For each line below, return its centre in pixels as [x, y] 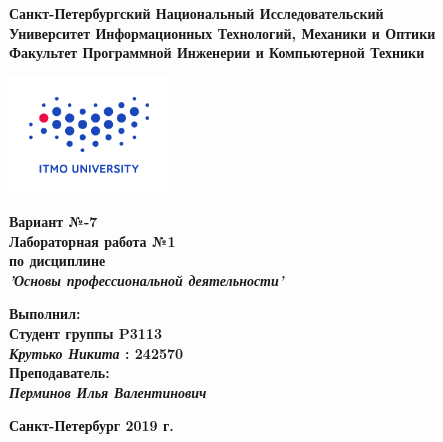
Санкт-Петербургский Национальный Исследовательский [196, 13]
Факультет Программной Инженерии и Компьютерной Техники [217, 52]
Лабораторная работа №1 [92, 240]
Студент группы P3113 [85, 332]
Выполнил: [45, 313]
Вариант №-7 [53, 220]
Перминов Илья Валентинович [108, 391]
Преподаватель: [59, 372]
